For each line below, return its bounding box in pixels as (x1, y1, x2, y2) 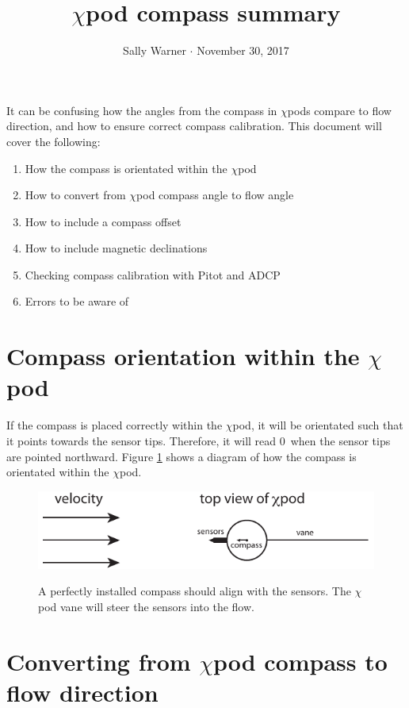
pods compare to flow (287, 102, 392, 118)
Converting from (6, 645, 191, 677)
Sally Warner (123, 42, 186, 59)
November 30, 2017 (197, 42, 289, 59)
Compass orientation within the (6, 340, 360, 372)
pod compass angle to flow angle (136, 187, 294, 203)
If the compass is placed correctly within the (6, 417, 223, 433)
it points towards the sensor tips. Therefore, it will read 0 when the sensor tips (6, 432, 391, 448)
